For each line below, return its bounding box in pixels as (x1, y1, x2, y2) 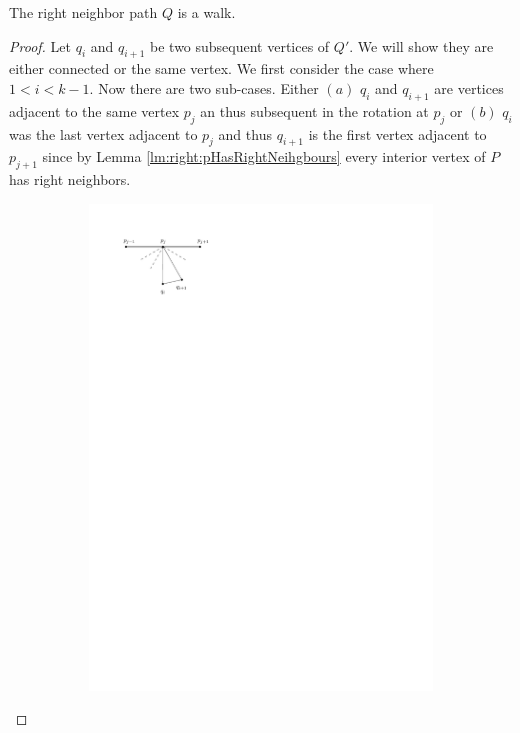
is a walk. (177, 2, 236, 22)
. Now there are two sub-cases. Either (89, 77, 319, 98)
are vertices (434, 77, 504, 98)
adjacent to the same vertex (9, 100, 180, 121)
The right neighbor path (9, 2, 158, 22)
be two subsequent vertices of (150, 35, 330, 56)
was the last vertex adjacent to (9, 123, 198, 144)
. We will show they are (349, 35, 494, 56)
